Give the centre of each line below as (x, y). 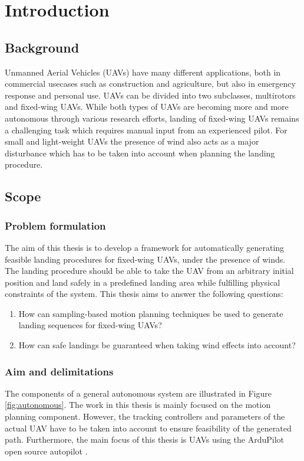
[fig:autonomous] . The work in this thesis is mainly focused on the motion (138, 405)
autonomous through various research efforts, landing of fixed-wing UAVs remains (152, 118)
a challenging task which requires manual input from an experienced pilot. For (146, 130)
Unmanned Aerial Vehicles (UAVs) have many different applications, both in (143, 72)
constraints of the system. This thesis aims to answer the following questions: (144, 294)
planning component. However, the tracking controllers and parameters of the (145, 416)
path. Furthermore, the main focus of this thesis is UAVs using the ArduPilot (145, 439)
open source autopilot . (46, 451)
